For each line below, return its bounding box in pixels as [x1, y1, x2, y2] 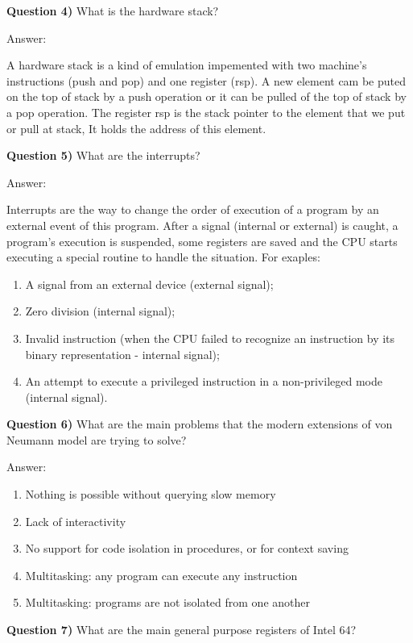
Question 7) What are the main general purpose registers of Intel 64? [6, 621, 357, 638]
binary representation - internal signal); [25, 345, 220, 362]
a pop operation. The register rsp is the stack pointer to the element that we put [6, 103, 406, 120]
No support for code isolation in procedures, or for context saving [25, 540, 349, 557]
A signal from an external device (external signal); [25, 275, 274, 292]
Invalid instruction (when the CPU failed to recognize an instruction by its [25, 329, 395, 346]
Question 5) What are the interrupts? [6, 147, 200, 164]
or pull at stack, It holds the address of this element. [6, 119, 266, 136]
